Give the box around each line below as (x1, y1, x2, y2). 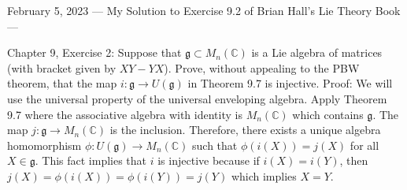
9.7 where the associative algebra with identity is (7, 106, 242, 122)
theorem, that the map (7, 75, 117, 91)
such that (192, 136, 238, 153)
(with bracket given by (7, 59, 117, 76)
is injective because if (157, 152, 260, 169)
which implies (231, 167, 297, 184)
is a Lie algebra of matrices (251, 44, 383, 61)
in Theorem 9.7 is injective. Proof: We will (187, 75, 393, 91)
